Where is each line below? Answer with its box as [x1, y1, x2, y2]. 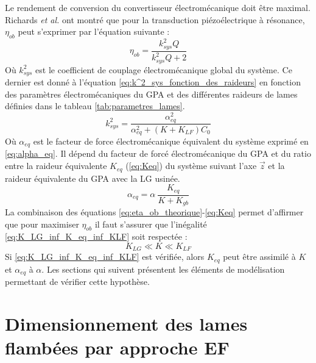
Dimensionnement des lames [5, 311, 248, 336]
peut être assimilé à [223, 250, 296, 263]
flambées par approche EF [5, 335, 230, 360]
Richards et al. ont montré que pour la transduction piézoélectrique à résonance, [5, 13, 305, 26]
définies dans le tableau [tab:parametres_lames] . [5, 99, 185, 112]
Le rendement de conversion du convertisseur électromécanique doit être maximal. [5, 1, 311, 13]
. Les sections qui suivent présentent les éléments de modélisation [41, 262, 285, 275]
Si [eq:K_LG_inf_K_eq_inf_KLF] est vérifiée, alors [5, 250, 205, 263]
